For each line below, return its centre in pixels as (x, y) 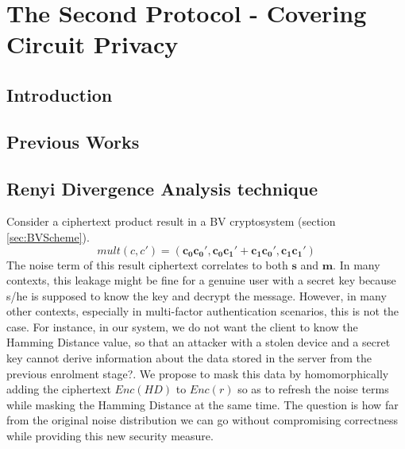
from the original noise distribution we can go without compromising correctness (202, 420)
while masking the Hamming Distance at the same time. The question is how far (202, 404)
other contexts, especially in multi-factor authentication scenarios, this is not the (203, 311)
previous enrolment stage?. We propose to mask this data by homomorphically (198, 373)
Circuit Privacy (93, 44)
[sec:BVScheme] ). (48, 236)
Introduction (60, 94)
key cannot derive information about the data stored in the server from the (189, 358)
